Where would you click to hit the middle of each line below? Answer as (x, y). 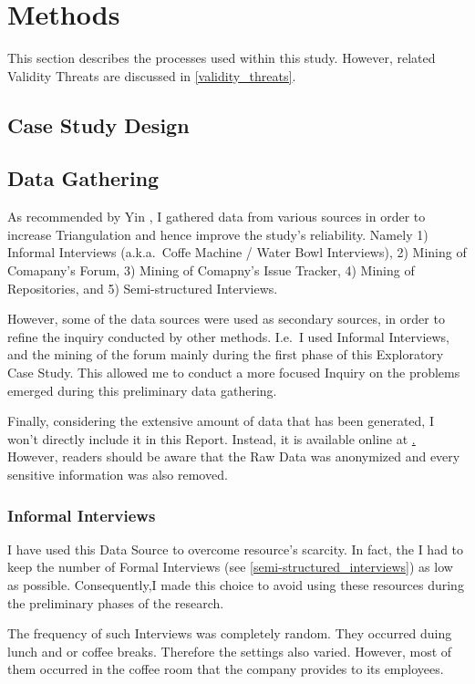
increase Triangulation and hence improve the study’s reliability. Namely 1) (218, 234)
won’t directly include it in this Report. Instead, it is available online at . (212, 438)
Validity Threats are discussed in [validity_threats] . (152, 75)
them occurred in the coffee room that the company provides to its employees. (226, 669)
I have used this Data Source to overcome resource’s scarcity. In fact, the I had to (236, 549)
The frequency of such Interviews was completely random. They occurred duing (230, 633)
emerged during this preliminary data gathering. (142, 390)
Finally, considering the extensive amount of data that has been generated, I (221, 421)
